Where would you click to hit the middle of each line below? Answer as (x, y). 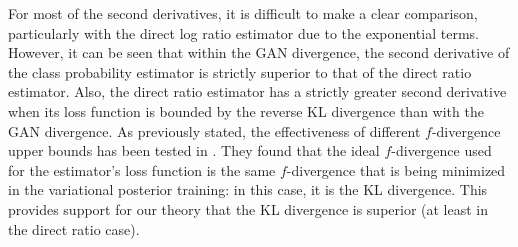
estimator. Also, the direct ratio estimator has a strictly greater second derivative (257, 91)
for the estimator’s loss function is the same (142, 169)
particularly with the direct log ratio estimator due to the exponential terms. (243, 32)
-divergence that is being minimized (396, 169)
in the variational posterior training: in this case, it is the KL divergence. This (248, 189)
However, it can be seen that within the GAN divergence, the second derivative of (259, 52)
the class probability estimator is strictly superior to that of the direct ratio (240, 71)
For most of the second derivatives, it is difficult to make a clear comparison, (243, 13)
